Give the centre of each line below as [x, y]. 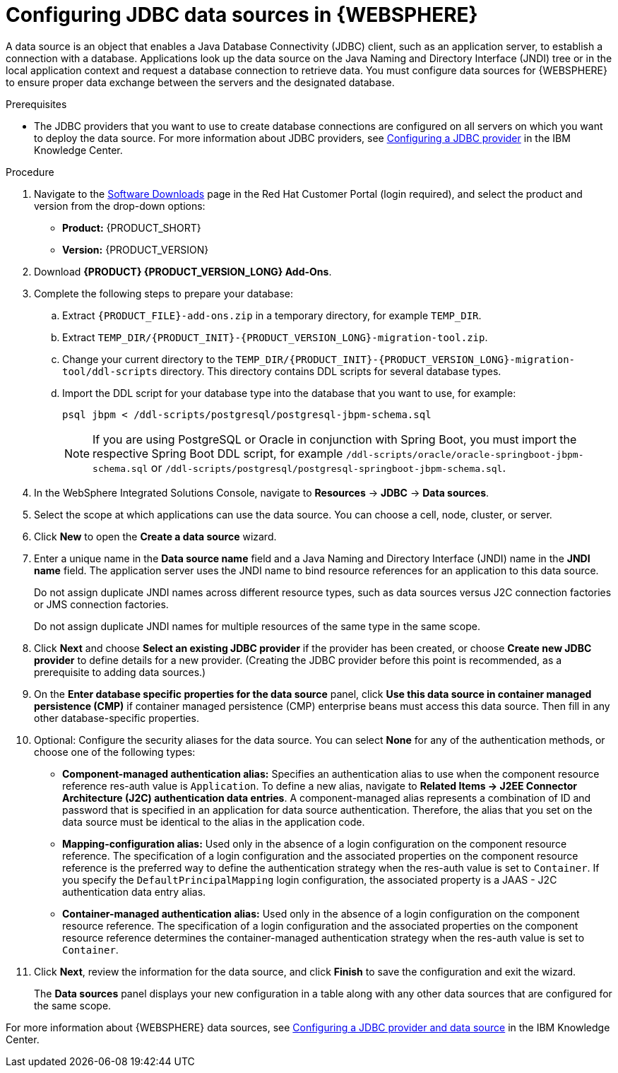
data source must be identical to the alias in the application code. [214, 822]
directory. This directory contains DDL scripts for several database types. [331, 371]
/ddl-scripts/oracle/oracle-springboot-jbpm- [465, 454]
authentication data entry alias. [134, 891]
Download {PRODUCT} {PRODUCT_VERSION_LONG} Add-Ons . [183, 271]
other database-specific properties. [117, 718]
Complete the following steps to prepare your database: [164, 293]
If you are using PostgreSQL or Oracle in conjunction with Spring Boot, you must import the [335, 439]
